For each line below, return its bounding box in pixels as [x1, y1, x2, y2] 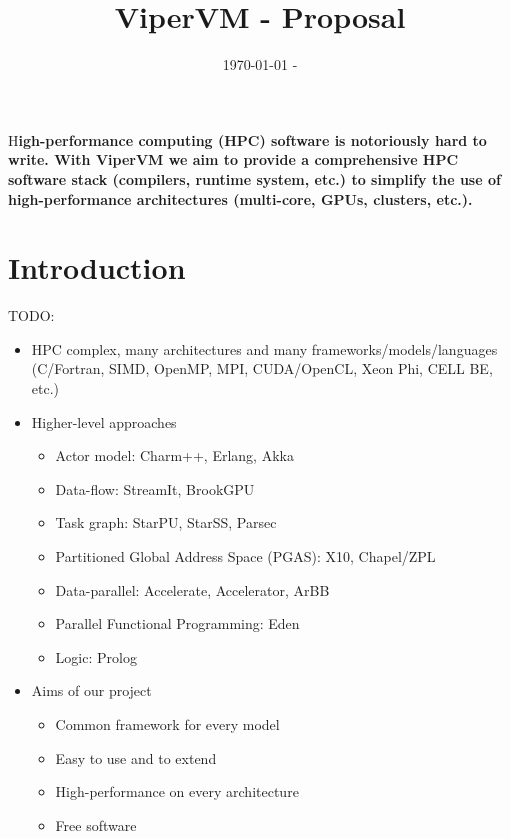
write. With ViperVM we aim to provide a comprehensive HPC [8, 149, 459, 170]
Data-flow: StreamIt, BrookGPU [55, 478, 255, 499]
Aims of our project [31, 680, 152, 701]
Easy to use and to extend [55, 747, 217, 768]
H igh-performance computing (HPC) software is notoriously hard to [8, 129, 487, 150]
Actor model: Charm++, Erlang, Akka [55, 445, 294, 466]
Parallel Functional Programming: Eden [55, 613, 300, 634]
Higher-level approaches [31, 411, 177, 432]
